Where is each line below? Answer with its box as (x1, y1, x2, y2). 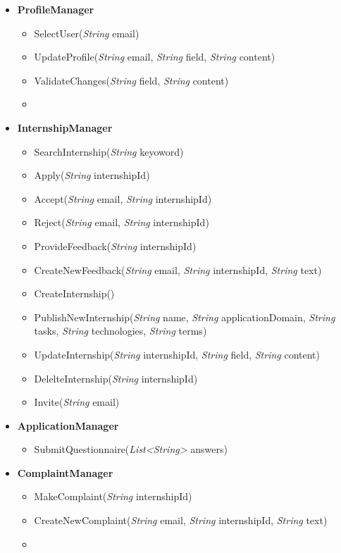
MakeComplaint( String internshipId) (34, 489, 192, 504)
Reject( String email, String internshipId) (34, 215, 209, 230)
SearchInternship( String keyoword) (34, 144, 184, 159)
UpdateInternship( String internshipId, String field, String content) (34, 347, 320, 361)
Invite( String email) (34, 394, 120, 409)
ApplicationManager (17, 418, 119, 433)
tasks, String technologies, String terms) (34, 323, 207, 338)
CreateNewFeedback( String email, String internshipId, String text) (34, 262, 322, 277)
